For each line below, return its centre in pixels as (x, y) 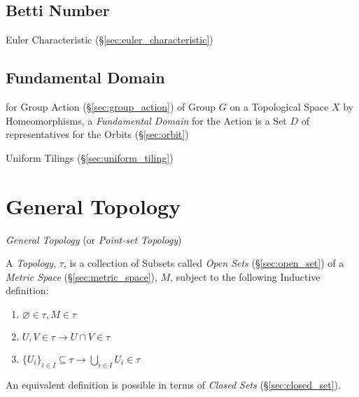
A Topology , (31, 263)
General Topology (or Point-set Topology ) (94, 239)
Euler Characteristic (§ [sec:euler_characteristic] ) (110, 40)
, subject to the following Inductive (245, 276)
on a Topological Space (279, 106)
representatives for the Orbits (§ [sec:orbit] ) (97, 134)
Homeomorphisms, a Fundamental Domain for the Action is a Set (146, 120)
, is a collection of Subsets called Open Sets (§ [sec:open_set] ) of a (204, 263)
